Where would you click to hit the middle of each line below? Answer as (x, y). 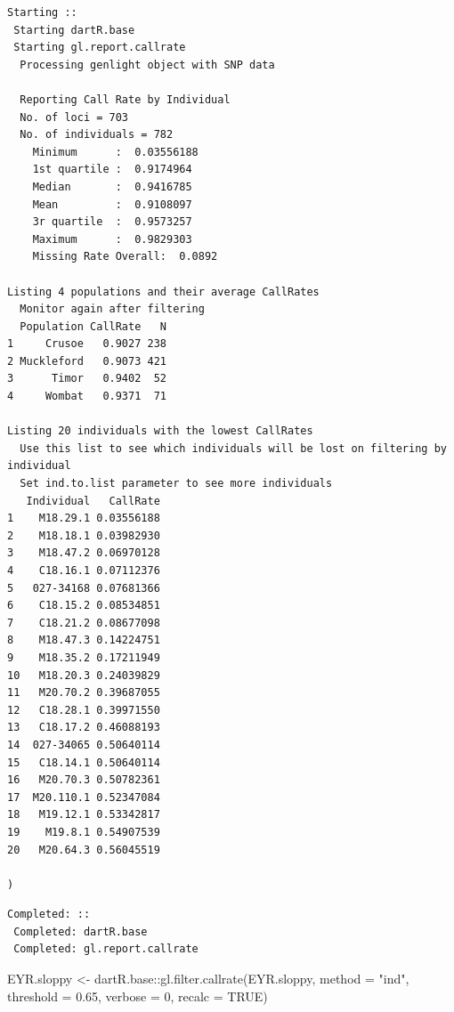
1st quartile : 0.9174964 (112, 170)
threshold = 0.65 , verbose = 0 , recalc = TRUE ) (138, 996)
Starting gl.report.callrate (100, 48)
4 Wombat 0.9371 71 (87, 397)
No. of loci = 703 (74, 117)
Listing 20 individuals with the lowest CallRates (160, 431)
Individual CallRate (93, 501)
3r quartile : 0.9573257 (112, 222)
